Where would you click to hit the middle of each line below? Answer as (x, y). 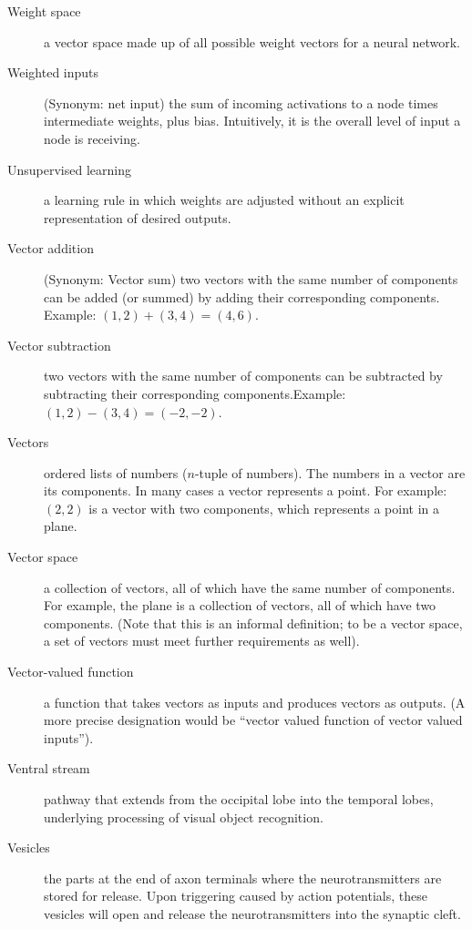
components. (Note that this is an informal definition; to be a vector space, (253, 623)
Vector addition (51, 248)
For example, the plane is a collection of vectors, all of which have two (240, 605)
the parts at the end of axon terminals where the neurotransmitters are (243, 878)
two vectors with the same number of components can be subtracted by (243, 376)
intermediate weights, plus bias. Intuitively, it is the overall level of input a (252, 121)
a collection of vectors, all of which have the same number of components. (250, 587)
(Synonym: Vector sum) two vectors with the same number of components (251, 278)
